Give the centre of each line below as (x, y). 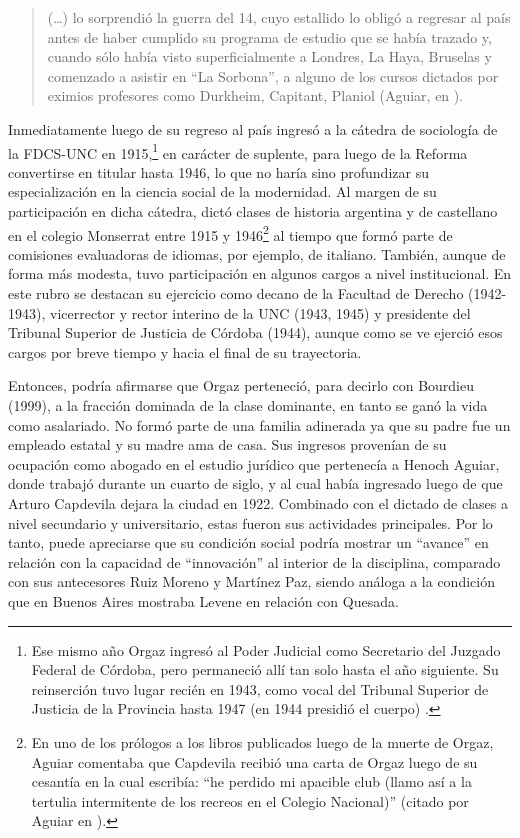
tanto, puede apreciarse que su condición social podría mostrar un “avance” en (248, 542)
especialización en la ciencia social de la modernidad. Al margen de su (222, 191)
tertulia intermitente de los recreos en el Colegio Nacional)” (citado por (250, 800)
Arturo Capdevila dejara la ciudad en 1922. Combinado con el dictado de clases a (258, 502)
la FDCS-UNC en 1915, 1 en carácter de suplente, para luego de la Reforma (238, 151)
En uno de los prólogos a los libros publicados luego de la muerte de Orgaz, (262, 741)
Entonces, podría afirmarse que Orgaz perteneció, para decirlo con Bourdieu (241, 385)
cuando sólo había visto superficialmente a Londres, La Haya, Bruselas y (269, 56)
